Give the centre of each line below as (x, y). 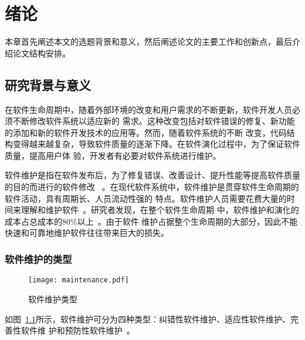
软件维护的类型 (38, 259)
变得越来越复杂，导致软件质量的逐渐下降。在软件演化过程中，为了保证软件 (156, 144)
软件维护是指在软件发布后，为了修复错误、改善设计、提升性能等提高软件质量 (152, 175)
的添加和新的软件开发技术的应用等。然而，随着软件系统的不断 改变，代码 (146, 132)
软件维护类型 (53, 299)
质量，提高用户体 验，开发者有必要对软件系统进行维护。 (113, 155)
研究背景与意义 (48, 84)
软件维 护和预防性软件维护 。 (78, 330)
